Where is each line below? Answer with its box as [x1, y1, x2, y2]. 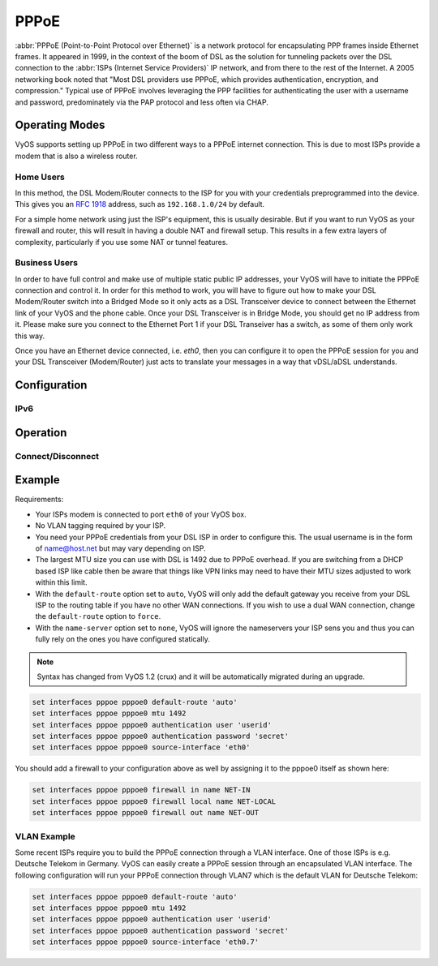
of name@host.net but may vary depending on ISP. [35, 543, 206, 553]
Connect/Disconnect [15, 450, 100, 462]
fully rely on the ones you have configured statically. [35, 634, 210, 644]
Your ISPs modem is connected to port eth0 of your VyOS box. [35, 509, 247, 519]
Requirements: [15, 495, 64, 504]
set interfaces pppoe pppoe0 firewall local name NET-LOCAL [32, 796, 277, 806]
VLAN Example [15, 831, 76, 842]
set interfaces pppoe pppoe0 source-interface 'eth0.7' [32, 938, 260, 947]
